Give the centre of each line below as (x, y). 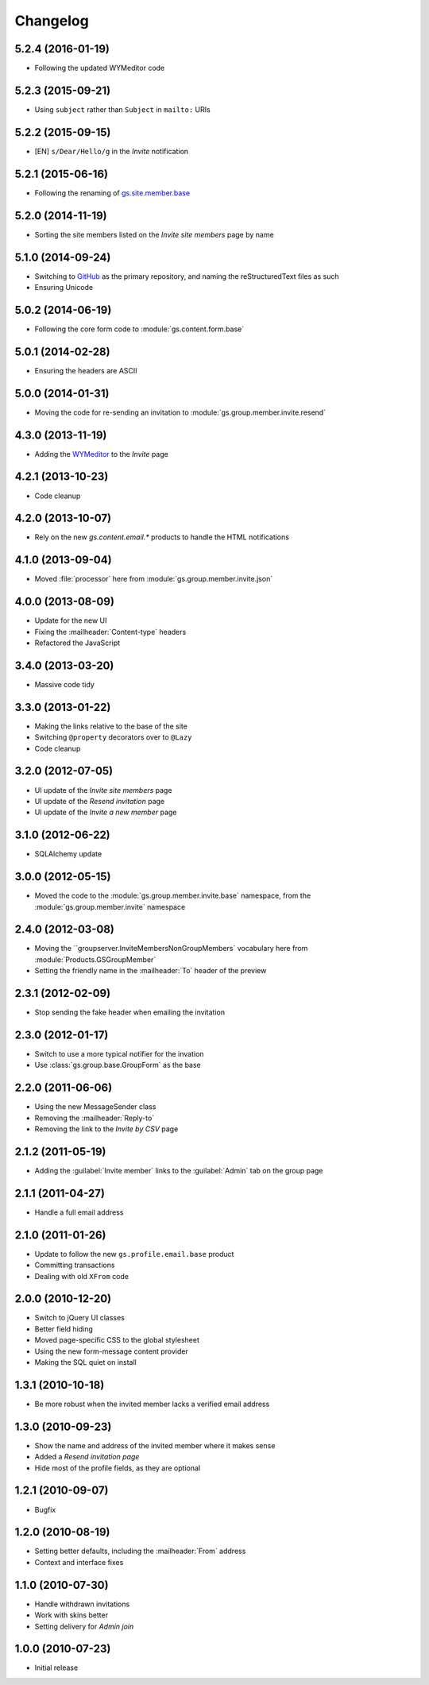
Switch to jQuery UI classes (79, 1318)
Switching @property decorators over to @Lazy (113, 737)
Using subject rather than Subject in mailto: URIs (122, 109)
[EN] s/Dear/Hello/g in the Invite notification (112, 151)
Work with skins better (71, 1615)
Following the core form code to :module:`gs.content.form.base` (139, 329)
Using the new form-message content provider (111, 1351)
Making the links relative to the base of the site (111, 726)
